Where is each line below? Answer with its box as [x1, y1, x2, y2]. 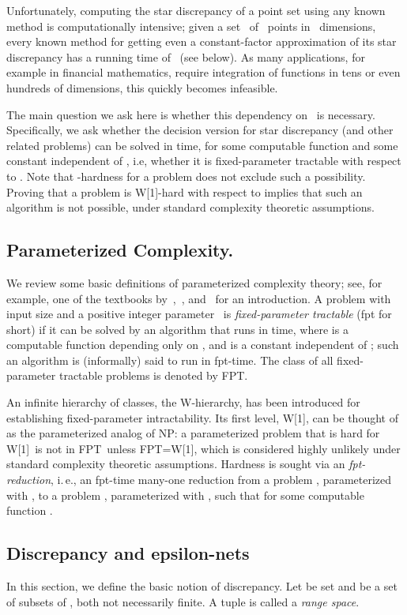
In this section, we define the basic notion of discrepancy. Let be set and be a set [6, 578, 398, 594]
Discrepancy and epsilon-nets [6, 541, 250, 565]
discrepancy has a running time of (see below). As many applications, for [6, 48, 365, 65]
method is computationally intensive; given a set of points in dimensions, [6, 17, 376, 34]
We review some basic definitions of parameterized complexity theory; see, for [6, 274, 383, 291]
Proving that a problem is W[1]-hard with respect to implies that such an [6, 183, 363, 200]
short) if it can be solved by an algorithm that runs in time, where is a [6, 321, 349, 337]
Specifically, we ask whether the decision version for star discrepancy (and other [6, 122, 394, 138]
